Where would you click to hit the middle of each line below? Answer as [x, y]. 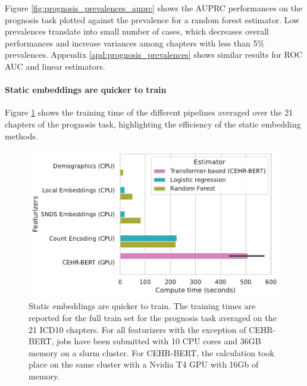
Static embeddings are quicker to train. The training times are [142, 306]
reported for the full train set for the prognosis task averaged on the [153, 317]
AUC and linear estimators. [55, 66]
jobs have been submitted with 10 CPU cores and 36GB [159, 341]
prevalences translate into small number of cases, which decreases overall [137, 31]
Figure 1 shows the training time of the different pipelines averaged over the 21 [149, 112]
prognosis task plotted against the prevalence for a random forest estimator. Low [152, 19]
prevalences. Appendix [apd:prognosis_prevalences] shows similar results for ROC [154, 55]
